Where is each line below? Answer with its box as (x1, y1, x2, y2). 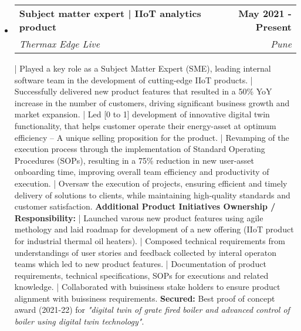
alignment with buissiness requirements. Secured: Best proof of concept (14, 292, 275, 304)
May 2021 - (238, 6, 292, 20)
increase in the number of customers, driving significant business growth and (14, 96, 290, 109)
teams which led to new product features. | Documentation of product (14, 258, 266, 270)
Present (255, 20, 292, 33)
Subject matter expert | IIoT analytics (19, 6, 201, 20)
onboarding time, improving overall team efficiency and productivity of (14, 165, 269, 178)
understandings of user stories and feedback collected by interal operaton (14, 246, 277, 258)
